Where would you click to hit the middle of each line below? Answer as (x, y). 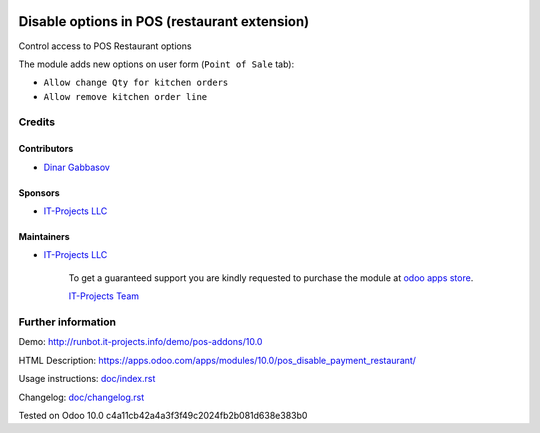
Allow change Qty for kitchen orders (136, 83)
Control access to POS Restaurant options (105, 46)
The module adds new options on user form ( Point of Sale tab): (156, 64)
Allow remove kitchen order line (125, 96)
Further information (67, 322)
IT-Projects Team (104, 296)
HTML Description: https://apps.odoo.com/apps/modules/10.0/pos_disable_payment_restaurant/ (217, 360)
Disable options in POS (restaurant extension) (164, 21)
